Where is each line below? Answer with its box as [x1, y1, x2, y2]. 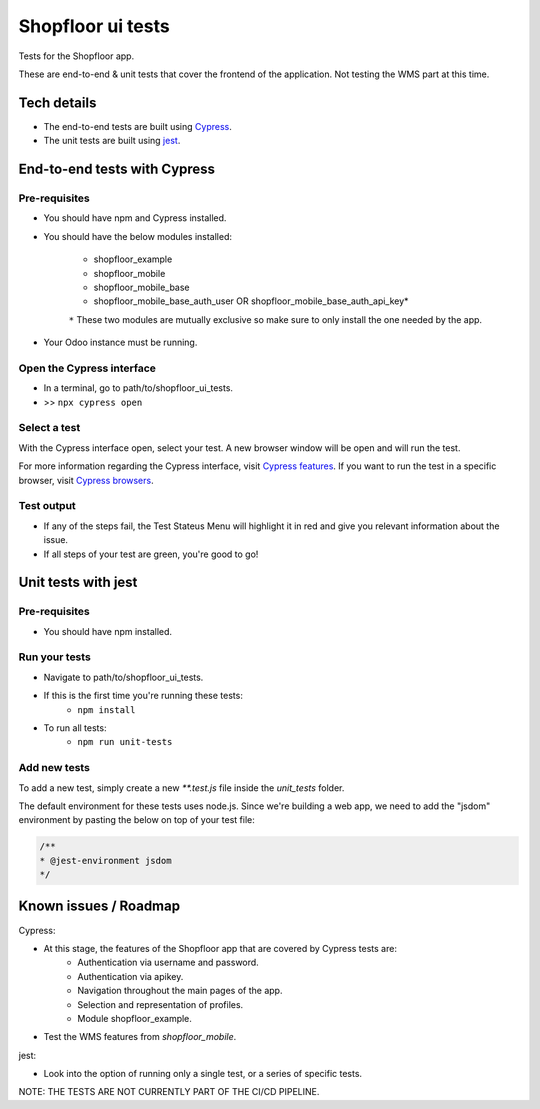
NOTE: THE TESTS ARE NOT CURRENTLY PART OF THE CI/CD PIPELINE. [18, 1086, 320, 1098]
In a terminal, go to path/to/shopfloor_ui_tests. [43, 382, 234, 394]
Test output [18, 499, 77, 513]
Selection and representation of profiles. [77, 998, 244, 1010]
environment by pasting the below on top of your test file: [18, 814, 255, 826]
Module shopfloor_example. [77, 1012, 192, 1024]
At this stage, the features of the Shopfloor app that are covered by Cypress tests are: [43, 942, 397, 954]
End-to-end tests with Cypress [18, 161, 215, 178]
